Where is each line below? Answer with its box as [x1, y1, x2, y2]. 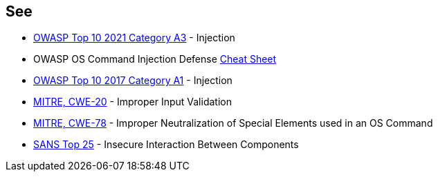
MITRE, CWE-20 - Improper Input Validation [33, 96, 232, 108]
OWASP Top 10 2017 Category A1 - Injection [33, 74, 232, 87]
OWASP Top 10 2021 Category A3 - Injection [33, 32, 235, 44]
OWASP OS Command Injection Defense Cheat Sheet [33, 53, 277, 65]
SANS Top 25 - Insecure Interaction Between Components [33, 138, 299, 151]
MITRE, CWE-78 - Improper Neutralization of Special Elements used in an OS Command [33, 117, 433, 129]
